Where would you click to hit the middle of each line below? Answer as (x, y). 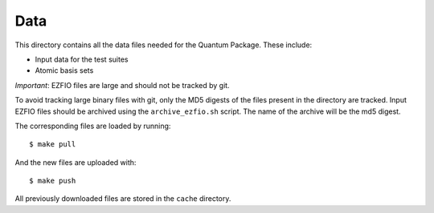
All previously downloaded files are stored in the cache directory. (123, 199)
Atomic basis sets (64, 70)
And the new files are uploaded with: (76, 162)
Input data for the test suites (82, 59)
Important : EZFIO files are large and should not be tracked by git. (122, 85)
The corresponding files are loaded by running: (93, 126)
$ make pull (53, 145)
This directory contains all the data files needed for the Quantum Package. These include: (164, 45)
